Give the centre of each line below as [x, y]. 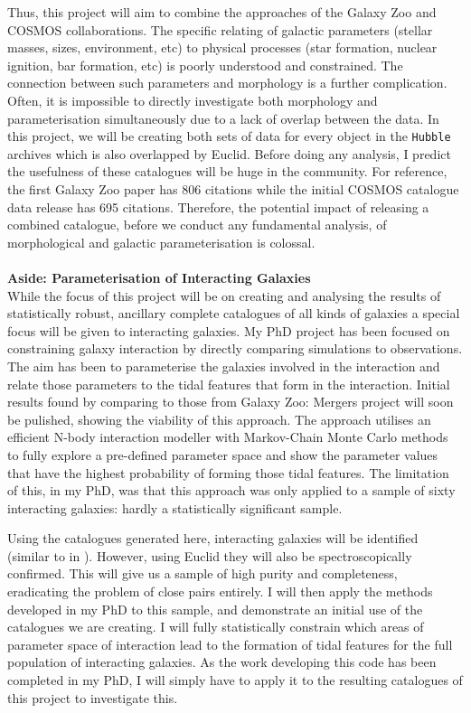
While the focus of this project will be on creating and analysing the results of [224, 295]
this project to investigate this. [93, 697]
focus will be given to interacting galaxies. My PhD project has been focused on [229, 330]
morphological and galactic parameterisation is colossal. [161, 242]
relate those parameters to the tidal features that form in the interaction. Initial [229, 384]
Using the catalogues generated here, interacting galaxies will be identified [213, 538]
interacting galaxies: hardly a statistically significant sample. [175, 507]
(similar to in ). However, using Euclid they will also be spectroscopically [210, 555]
